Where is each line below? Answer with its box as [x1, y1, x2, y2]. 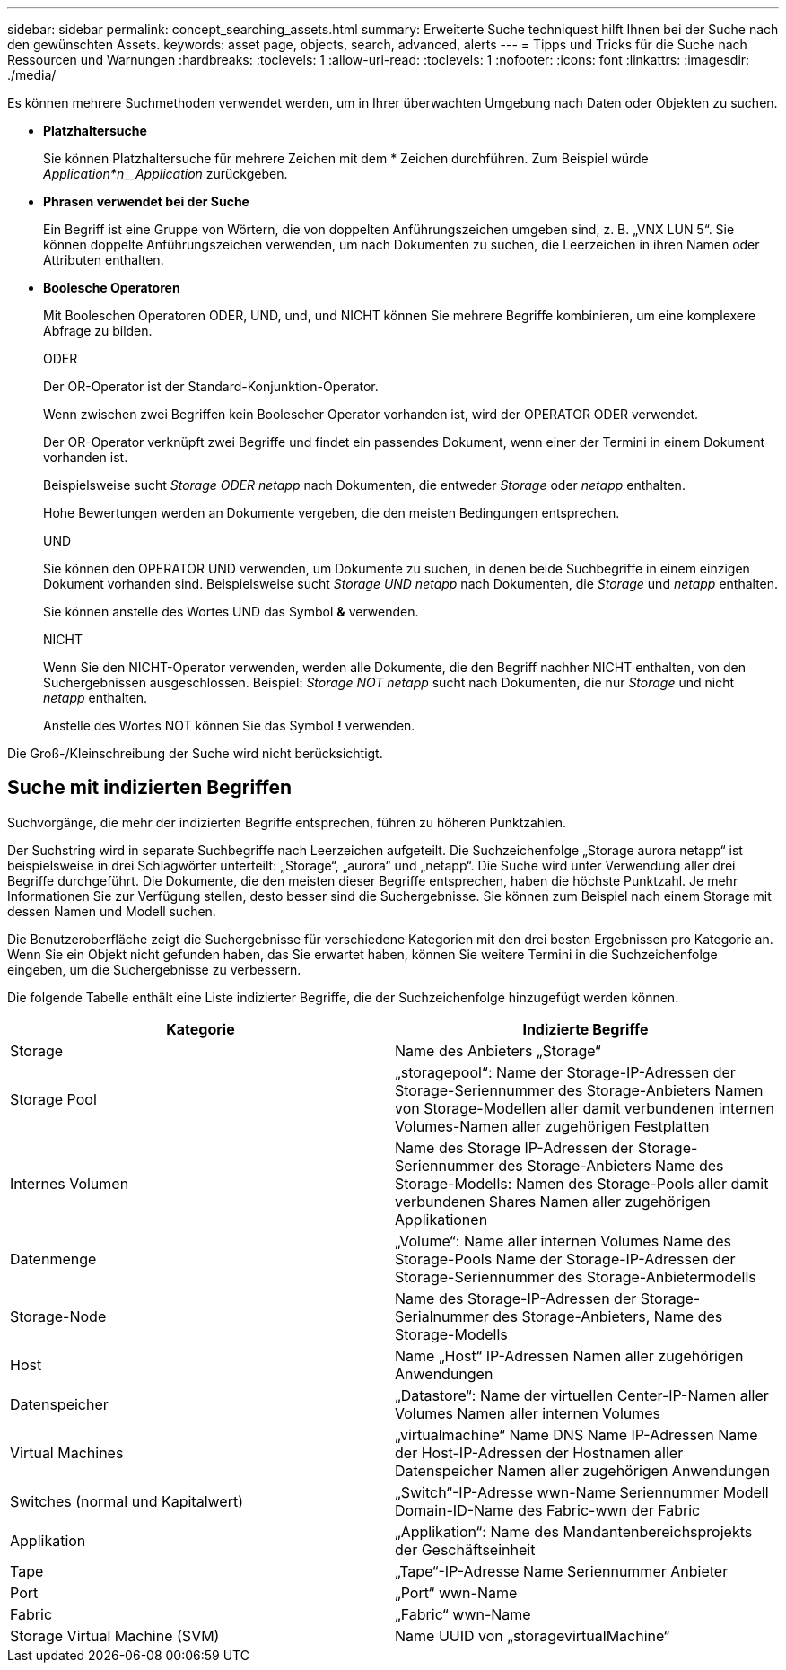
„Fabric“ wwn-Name [395, 1604, 531, 1623]
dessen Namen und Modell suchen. [7, 903, 216, 919]
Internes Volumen [10, 1174, 129, 1193]
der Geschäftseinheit [395, 1540, 536, 1559]
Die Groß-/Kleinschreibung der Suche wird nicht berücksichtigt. [7, 746, 383, 761]
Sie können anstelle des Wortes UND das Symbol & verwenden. [43, 604, 419, 619]
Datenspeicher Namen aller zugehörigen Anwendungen [395, 1461, 771, 1480]
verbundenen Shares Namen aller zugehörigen [395, 1192, 711, 1211]
